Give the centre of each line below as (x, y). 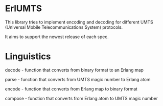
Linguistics (28, 56)
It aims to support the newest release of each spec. (57, 37)
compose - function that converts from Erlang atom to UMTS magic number (81, 98)
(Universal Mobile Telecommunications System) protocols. (64, 27)
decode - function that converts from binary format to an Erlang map (74, 70)
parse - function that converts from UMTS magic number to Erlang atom (78, 79)
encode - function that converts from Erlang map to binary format (71, 89)
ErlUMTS (23, 9)
